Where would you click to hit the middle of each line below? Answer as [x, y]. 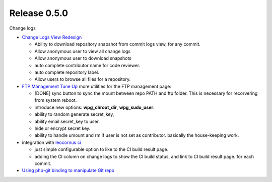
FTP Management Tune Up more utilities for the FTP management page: [96, 86]
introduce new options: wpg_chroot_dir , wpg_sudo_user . [94, 107]
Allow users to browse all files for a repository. [83, 79]
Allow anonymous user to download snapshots [83, 58]
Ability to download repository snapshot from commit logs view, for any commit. [118, 44]
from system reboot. [56, 100]
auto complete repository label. [67, 72]
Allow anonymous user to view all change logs [83, 51]
